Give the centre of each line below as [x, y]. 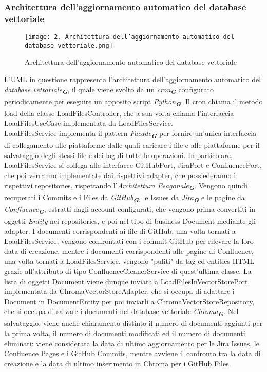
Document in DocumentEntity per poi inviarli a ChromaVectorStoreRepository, [129, 301]
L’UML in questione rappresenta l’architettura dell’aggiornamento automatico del [133, 79]
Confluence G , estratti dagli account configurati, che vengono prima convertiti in [130, 210]
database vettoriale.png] [69, 45]
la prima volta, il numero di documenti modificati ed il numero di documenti [125, 333]
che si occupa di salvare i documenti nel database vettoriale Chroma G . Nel [121, 312]
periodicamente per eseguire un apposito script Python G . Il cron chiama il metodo [133, 102]
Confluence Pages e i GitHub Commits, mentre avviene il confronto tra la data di [132, 353]
